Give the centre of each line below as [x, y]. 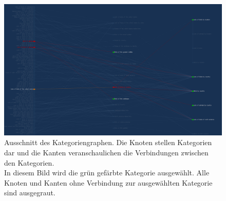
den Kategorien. [29, 162]
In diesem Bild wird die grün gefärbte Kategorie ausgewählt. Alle [107, 173]
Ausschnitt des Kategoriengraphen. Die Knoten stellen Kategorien [108, 142]
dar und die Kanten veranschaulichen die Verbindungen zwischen [106, 153]
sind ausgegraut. [30, 193]
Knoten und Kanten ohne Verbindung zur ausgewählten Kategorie [108, 182]
